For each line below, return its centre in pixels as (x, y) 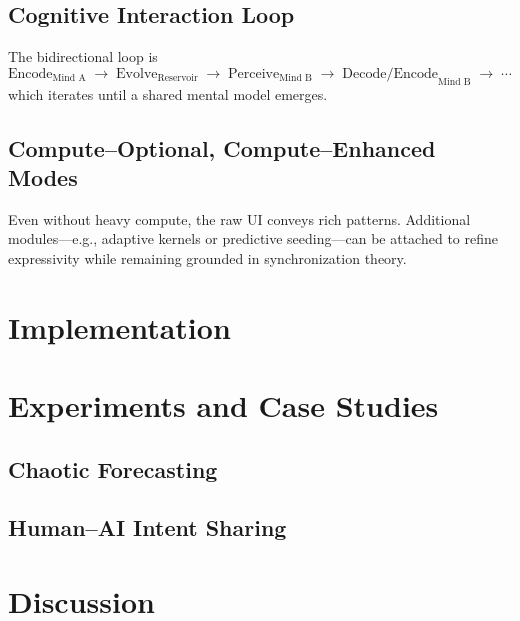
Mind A (69, 78)
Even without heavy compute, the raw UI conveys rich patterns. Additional (239, 218)
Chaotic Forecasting (113, 468)
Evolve (137, 73)
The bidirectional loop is (83, 56)
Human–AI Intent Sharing (147, 527)
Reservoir (177, 78)
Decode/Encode (390, 73)
